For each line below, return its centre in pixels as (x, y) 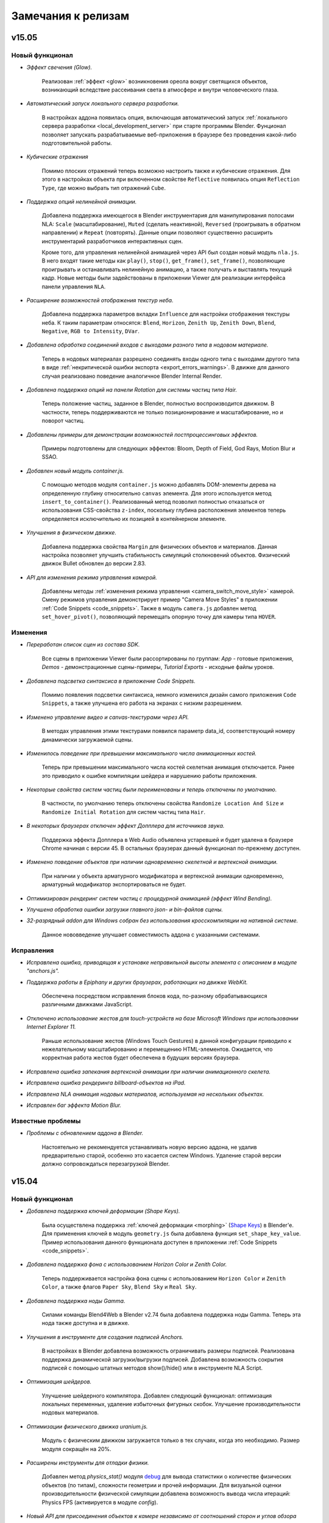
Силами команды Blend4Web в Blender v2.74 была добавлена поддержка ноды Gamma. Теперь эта (171, 1314)
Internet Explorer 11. (51, 1027)
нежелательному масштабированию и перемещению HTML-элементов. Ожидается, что (157, 1049)
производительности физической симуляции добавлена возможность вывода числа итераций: (166, 1494)
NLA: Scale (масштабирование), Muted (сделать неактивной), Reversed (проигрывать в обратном (171, 224)
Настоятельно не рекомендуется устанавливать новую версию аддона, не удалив (149, 1147)
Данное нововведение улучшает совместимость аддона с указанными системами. (151, 935)
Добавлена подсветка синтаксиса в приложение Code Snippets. (111, 681)
